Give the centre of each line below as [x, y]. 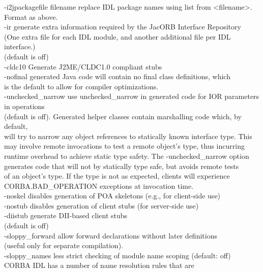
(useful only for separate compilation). [64, 245]
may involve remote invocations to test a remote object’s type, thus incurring [124, 146]
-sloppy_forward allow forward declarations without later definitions [111, 235]
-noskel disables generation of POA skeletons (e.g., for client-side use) [112, 196]
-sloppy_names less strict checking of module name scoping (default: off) [118, 255]
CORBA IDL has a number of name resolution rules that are [99, 265]
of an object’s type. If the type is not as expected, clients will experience [117, 176]
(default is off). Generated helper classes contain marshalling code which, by [123, 116]
